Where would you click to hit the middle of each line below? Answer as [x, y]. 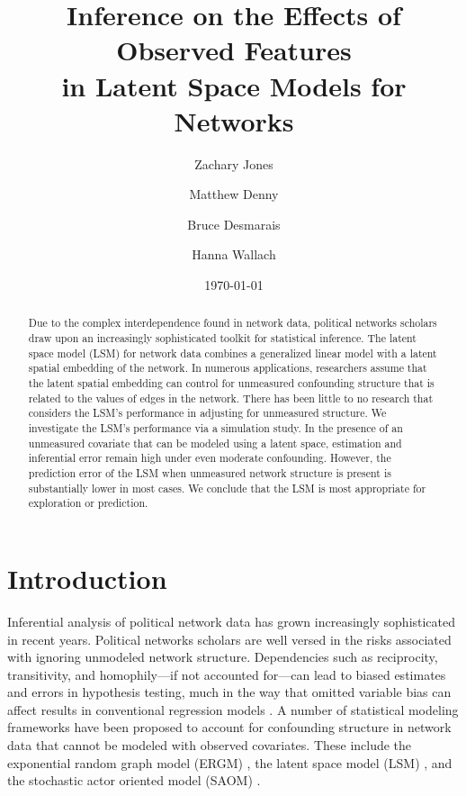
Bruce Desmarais [234, 224]
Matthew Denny [234, 194]
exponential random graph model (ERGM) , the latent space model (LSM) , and [230, 762]
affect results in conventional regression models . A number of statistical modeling [233, 709]
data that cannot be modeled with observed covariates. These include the [210, 745]
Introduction [87, 578]
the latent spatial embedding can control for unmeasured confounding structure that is [231, 383]
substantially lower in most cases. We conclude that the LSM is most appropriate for [227, 488]
